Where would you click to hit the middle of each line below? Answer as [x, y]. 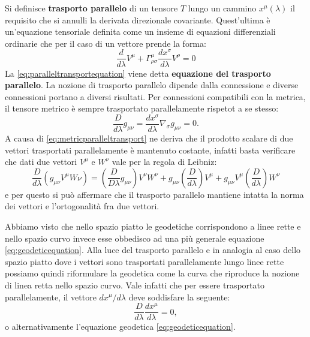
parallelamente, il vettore [51, 297]
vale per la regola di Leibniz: [164, 162]
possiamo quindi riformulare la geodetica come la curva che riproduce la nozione [152, 273]
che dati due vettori [41, 162]
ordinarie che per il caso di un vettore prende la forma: [106, 43]
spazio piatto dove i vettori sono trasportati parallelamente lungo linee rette [145, 261]
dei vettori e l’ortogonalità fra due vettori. [82, 206]
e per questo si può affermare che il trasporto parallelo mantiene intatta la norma [154, 194]
